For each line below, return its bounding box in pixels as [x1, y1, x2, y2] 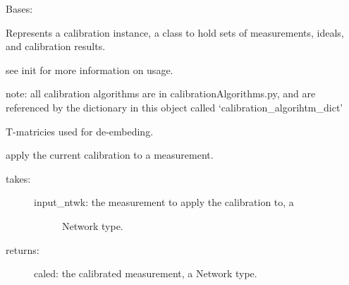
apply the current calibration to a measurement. [6, 147, 214, 162]
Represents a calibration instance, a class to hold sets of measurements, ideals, [6, 25, 344, 40]
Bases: [6, 1, 33, 16]
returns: [6, 242, 39, 257]
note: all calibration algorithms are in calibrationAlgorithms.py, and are [6, 86, 316, 101]
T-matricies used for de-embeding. [6, 123, 154, 138]
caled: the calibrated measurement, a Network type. [34, 266, 257, 281]
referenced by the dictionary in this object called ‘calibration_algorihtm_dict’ [6, 99, 343, 114]
